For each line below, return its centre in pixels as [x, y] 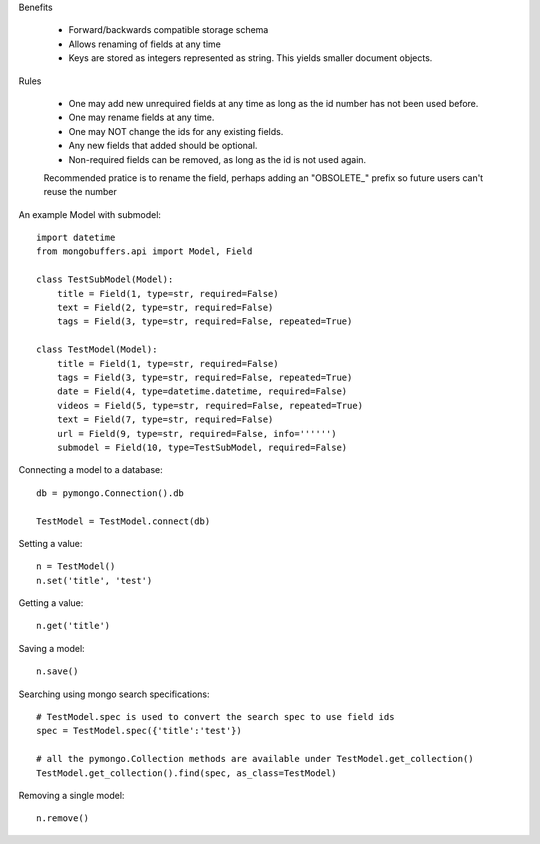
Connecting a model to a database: [91, 470]
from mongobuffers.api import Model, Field [144, 251]
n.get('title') [73, 626]
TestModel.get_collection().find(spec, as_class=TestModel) [186, 773]
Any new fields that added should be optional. [163, 146]
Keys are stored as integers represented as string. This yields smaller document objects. [250, 58]
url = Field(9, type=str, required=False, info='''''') [196, 433]
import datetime [76, 238]
